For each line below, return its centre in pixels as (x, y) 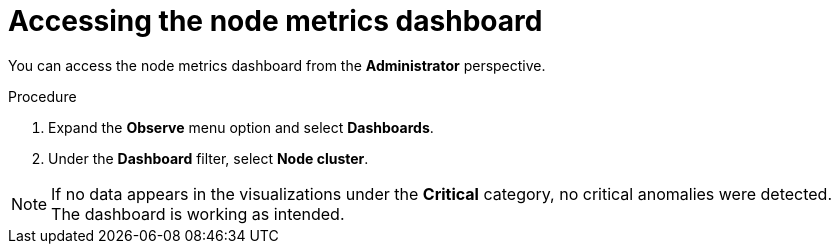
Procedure (42, 96)
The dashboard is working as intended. (198, 213)
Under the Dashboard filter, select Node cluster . (208, 158)
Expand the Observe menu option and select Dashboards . (241, 127)
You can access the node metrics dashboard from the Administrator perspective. (277, 65)
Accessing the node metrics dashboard (275, 21)
